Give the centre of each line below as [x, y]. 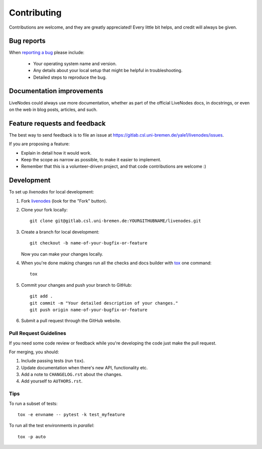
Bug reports [27, 41]
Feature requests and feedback [57, 123]
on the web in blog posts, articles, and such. [53, 109]
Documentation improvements [56, 91]
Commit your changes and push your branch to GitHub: [76, 285]
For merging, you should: [34, 352]
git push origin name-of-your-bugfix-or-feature [89, 310]
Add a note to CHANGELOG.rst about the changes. [72, 375]
